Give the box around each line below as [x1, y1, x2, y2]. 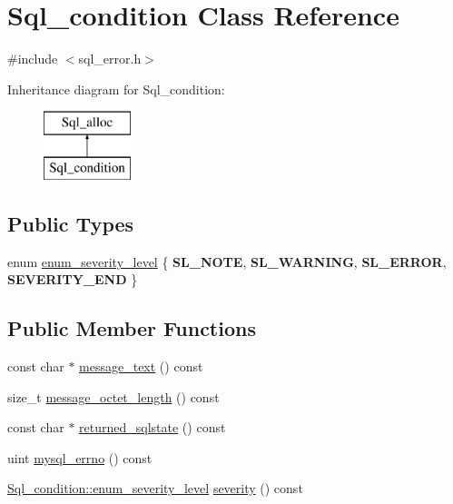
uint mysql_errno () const [7, 448, 153, 467]
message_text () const [79, 357, 203, 376]
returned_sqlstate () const [79, 418, 226, 437]
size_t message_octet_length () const [7, 387, 220, 406]
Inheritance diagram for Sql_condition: [7, 79, 225, 98]
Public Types [7, 209, 134, 237]
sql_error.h [78, 49, 142, 68]
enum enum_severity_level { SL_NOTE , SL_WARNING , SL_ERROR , [7, 252, 447, 271]
